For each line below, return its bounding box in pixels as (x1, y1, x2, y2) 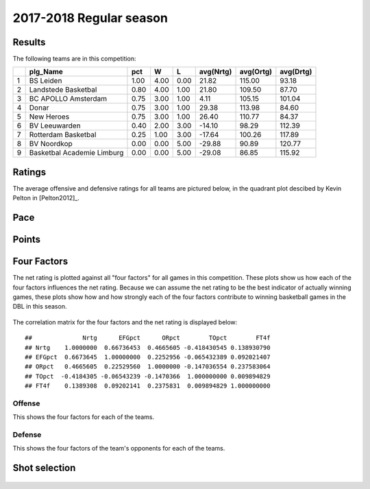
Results (12, 36, 46, 48)
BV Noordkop (29, 139, 73, 149)
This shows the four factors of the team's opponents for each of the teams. (12, 444, 225, 453)
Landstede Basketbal (29, 85, 97, 95)
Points (12, 234, 41, 246)
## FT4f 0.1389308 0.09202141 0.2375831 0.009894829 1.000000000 (25, 382, 271, 390)
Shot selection (12, 462, 76, 474)
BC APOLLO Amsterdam (29, 94, 108, 104)
